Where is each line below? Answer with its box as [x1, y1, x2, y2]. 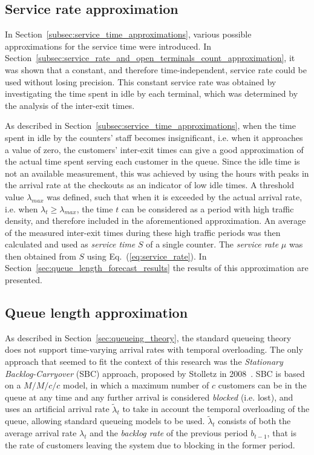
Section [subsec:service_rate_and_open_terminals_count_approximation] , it [5, 51, 295, 64]
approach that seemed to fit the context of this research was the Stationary [5, 355, 283, 368]
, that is [267, 427, 296, 439]
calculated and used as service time [5, 238, 136, 250]
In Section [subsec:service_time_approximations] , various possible [5, 28, 252, 41]
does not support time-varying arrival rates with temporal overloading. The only [5, 343, 303, 356]
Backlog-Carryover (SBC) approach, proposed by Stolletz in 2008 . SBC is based [5, 367, 305, 379]
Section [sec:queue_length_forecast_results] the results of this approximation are [5, 261, 309, 274]
